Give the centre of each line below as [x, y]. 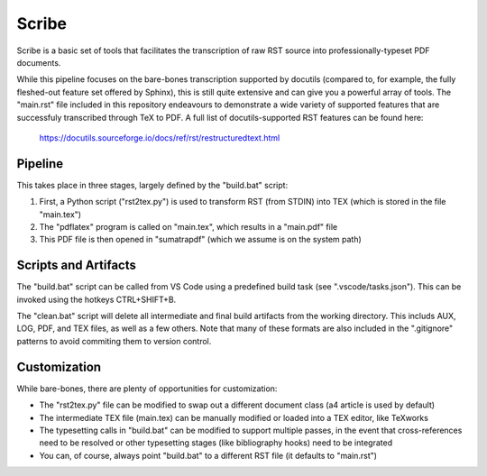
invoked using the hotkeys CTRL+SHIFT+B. [96, 299]
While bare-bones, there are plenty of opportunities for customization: [147, 389]
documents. [39, 62]
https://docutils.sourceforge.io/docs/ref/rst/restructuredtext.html [160, 137]
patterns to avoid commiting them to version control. [114, 341]
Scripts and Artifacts [77, 265]
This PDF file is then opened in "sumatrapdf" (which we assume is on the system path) [201, 240]
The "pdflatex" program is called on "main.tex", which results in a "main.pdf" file [188, 226]
